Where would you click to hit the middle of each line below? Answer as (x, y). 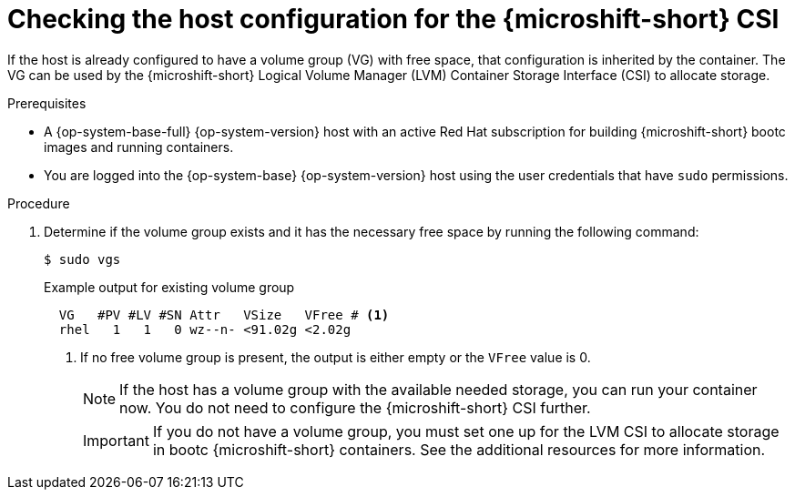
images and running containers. (139, 147)
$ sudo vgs (82, 259)
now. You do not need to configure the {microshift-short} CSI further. (355, 407)
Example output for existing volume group (169, 287)
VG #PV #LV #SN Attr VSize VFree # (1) (224, 314)
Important (116, 440)
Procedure (39, 203)
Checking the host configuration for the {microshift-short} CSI (393, 19)
